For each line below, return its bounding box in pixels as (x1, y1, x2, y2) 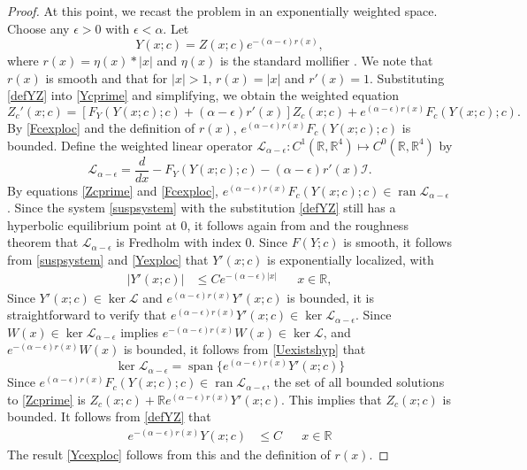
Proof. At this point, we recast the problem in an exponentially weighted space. (7, 2, 438, 19)
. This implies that (281, 389, 382, 408)
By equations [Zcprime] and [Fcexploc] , (7, 181, 218, 199)
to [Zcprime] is (7, 389, 86, 408)
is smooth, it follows (343, 233, 452, 251)
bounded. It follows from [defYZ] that (7, 407, 211, 426)
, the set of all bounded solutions (266, 373, 445, 391)
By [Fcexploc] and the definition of (7, 119, 195, 136)
